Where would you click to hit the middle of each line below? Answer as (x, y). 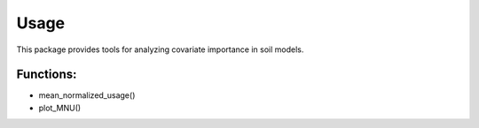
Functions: (47, 75)
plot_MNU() (60, 108)
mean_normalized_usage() (87, 95)
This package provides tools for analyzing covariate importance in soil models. (160, 49)
